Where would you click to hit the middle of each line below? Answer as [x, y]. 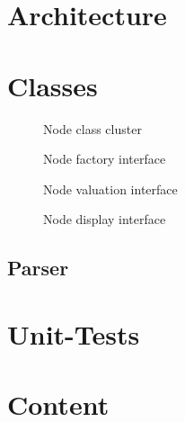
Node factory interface [105, 159]
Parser [38, 268]
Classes [53, 85]
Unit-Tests [74, 333]
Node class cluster [92, 128]
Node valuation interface [110, 189]
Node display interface [105, 219]
